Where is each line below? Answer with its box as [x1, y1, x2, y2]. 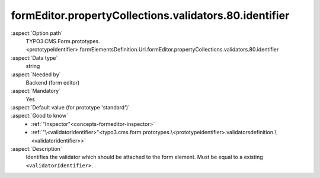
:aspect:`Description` [11, 145, 62, 153]
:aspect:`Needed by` [11, 71, 61, 78]
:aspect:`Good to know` [11, 112, 68, 119]
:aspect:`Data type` [11, 54, 58, 62]
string [25, 63, 40, 70]
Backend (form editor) [25, 79, 80, 86]
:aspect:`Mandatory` [11, 88, 61, 95]
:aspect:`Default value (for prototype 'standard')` [11, 104, 130, 111]
